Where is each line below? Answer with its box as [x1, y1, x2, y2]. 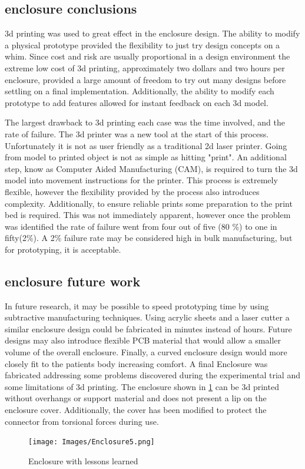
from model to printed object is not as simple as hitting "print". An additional [5, 151, 287, 163]
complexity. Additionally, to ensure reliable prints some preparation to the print [5, 197, 293, 209]
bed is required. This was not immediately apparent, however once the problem [5, 209, 291, 221]
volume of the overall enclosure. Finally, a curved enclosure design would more [5, 346, 287, 358]
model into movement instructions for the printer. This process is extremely [5, 174, 278, 186]
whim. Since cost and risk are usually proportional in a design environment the [5, 50, 290, 62]
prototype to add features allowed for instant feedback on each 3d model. [5, 96, 268, 108]
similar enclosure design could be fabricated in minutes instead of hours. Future [5, 322, 292, 335]
